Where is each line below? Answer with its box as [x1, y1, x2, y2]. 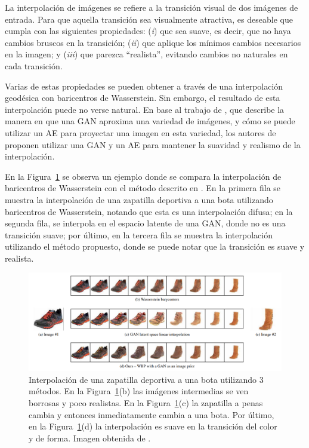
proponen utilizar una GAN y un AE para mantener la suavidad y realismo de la [5, 138, 301, 151]
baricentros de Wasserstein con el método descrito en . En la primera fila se [5, 182, 281, 194]
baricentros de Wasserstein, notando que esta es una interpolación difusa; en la [5, 205, 293, 217]
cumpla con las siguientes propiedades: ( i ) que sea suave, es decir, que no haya [5, 24, 291, 37]
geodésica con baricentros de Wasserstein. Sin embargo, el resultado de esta [5, 91, 280, 104]
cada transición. [5, 59, 63, 72]
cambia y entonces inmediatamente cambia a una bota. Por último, [29, 408, 274, 421]
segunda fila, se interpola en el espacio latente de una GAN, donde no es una [5, 217, 286, 229]
